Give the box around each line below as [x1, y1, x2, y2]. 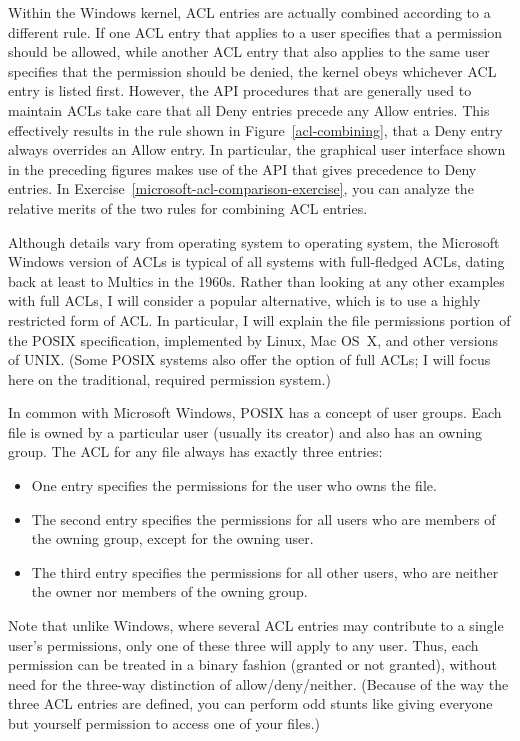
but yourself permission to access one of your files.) [8, 713, 321, 733]
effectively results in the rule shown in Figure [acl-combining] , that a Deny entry [8, 119, 503, 140]
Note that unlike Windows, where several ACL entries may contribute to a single [8, 615, 504, 636]
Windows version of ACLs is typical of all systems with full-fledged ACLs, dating [8, 251, 505, 272]
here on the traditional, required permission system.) [8, 368, 331, 389]
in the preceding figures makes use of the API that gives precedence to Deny [8, 158, 477, 179]
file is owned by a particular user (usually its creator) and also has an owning [8, 421, 482, 442]
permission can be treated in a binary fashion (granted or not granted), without [8, 654, 497, 675]
